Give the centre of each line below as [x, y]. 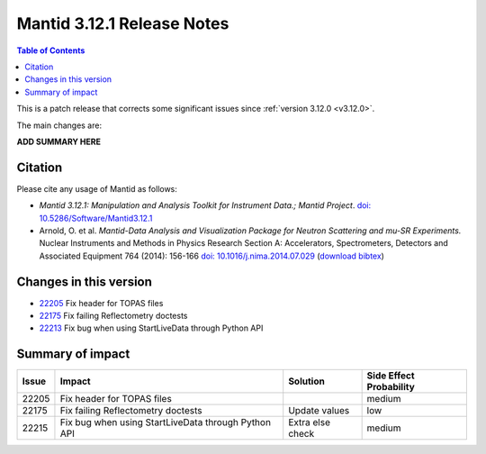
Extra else [310, 422]
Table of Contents [51, 50]
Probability [391, 387]
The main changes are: [59, 125]
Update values [319, 411]
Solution [307, 381]
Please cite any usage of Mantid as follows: [97, 188]
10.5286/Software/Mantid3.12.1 [96, 218]
